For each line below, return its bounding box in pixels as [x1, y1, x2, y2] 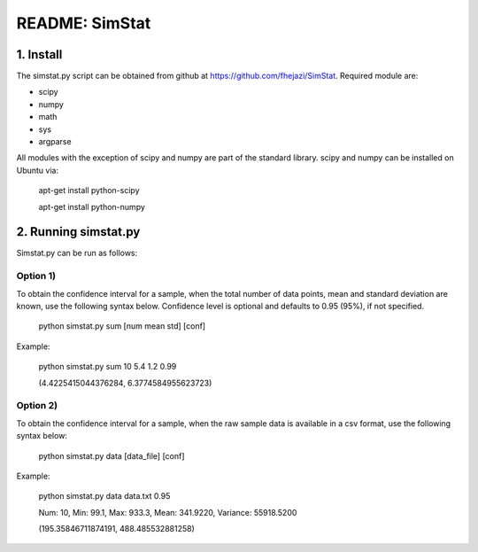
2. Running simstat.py [16, 224, 141, 239]
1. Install [16, 47, 63, 62]
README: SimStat [16, 13, 151, 33]
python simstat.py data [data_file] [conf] [38, 450, 185, 461]
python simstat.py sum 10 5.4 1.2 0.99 [38, 362, 177, 372]
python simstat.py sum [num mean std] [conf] [38, 321, 206, 331]
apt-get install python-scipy [38, 185, 141, 196]
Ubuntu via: [16, 165, 59, 175]
